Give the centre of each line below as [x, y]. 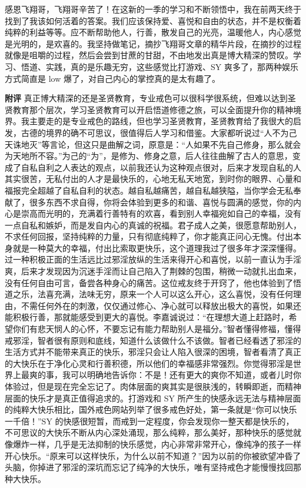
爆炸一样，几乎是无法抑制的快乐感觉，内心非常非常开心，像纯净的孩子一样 [157, 444]
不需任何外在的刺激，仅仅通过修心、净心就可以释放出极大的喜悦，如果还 [161, 305]
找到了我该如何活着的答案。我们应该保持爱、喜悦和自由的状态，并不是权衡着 [153, 20]
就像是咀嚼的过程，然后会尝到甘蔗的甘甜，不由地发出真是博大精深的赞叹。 [149, 55]
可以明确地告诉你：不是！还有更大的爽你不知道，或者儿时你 [186, 375]
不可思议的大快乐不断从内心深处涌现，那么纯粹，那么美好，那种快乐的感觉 [149, 432]
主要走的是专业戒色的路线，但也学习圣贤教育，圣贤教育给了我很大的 [161, 121]
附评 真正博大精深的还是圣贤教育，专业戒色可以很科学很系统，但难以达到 [146, 98]
